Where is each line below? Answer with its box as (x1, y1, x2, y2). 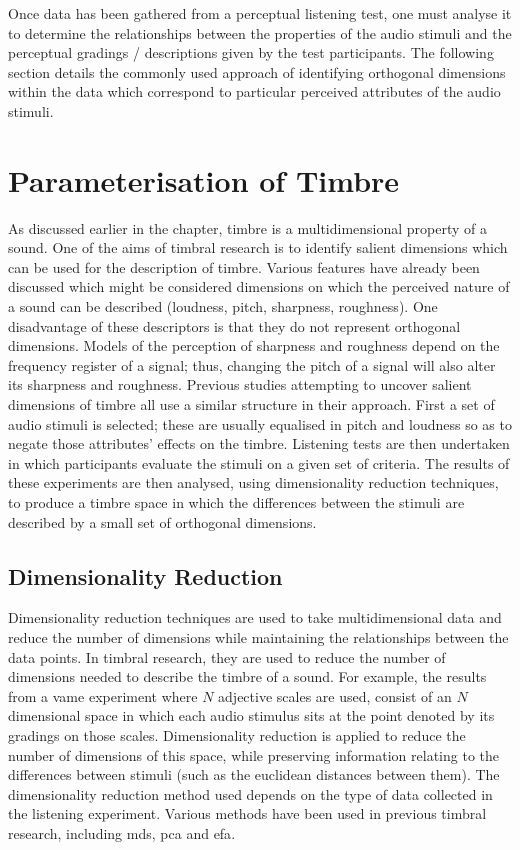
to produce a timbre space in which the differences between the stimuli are (8, 492, 465, 512)
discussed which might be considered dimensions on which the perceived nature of (8, 276, 510, 297)
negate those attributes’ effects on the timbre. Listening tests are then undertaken (8, 433, 510, 454)
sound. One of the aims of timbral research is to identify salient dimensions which (8, 237, 508, 258)
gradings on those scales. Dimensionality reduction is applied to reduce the (8, 724, 466, 745)
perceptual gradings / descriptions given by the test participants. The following (8, 42, 494, 63)
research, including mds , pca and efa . (8, 822, 236, 843)
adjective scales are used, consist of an (218, 685, 452, 706)
